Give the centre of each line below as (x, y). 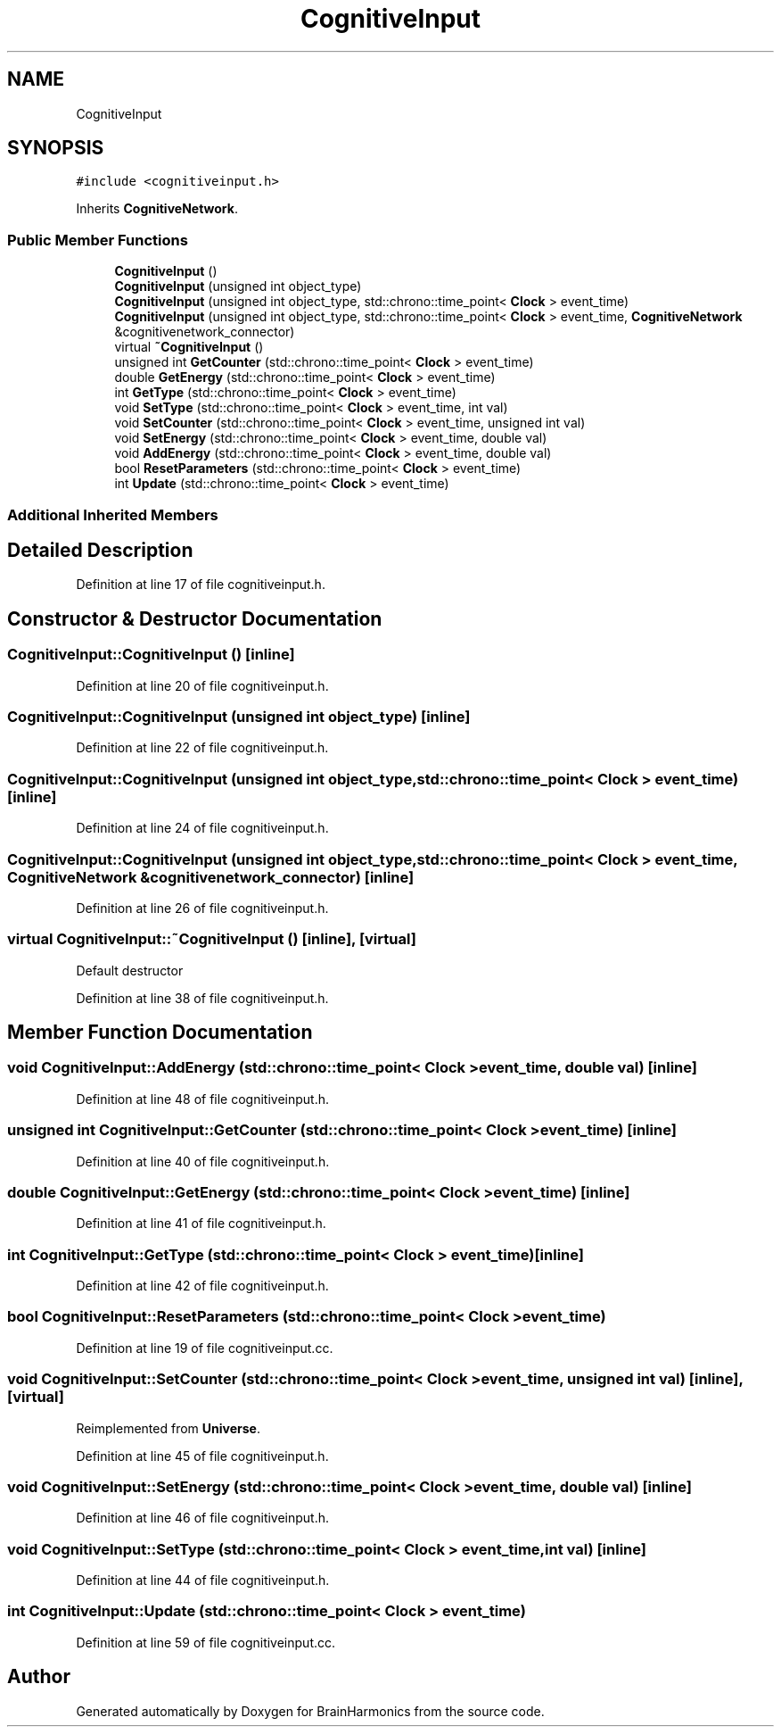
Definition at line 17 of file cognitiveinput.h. (201, 585)
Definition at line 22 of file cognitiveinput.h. (202, 748)
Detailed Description (100, 550)
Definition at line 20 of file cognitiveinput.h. (202, 685)
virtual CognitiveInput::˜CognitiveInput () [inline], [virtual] (212, 939)
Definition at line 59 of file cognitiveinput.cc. (206, 1642)
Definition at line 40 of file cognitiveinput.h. (203, 1161)
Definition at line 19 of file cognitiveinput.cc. (205, 1348)
